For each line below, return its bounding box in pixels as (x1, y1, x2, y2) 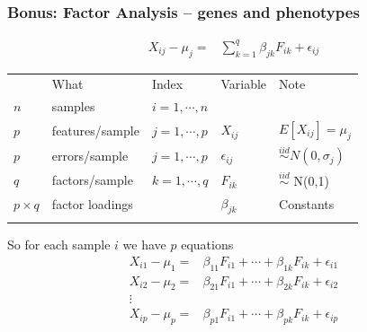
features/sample (51, 120, 139, 139)
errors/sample (51, 145, 129, 164)
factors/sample (51, 170, 133, 189)
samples (51, 97, 95, 116)
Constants (279, 195, 335, 214)
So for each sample (7, 235, 111, 254)
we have (122, 235, 166, 254)
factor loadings (51, 195, 133, 214)
